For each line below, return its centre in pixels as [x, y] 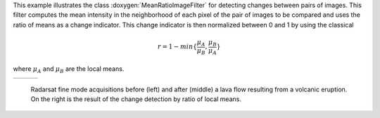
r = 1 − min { [177, 47]
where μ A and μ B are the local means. [69, 70]
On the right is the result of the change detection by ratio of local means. [136, 99]
